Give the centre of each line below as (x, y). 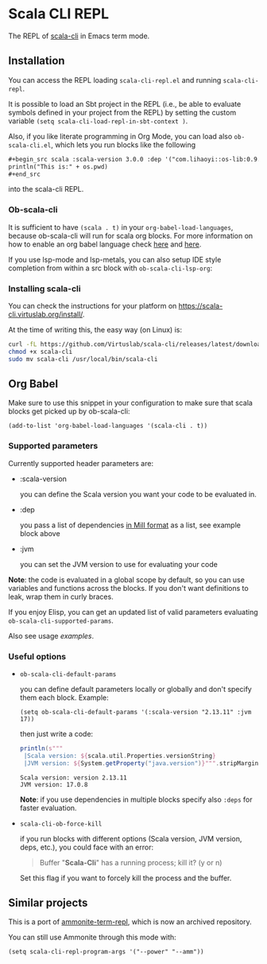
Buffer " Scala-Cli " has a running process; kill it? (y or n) (131, 862)
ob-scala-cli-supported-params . (61, 620)
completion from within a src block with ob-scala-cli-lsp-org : (110, 268)
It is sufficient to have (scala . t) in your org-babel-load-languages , (121, 227)
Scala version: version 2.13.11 (73, 777)
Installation (37, 61)
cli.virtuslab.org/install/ (46, 314)
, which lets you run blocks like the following (123, 145)
